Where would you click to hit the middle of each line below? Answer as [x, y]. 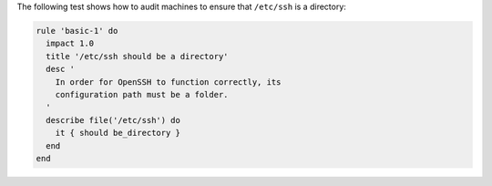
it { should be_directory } [118, 133]
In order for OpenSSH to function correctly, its [168, 82]
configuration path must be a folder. [142, 94]
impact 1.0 [70, 44]
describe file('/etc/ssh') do [113, 120]
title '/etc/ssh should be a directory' [137, 56]
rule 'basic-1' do [77, 31]
